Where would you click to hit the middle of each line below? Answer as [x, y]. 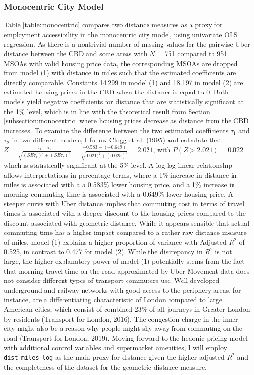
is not [223, 251]
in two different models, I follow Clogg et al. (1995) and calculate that [117, 140]
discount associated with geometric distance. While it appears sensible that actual [127, 223]
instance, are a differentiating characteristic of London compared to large [113, 299]
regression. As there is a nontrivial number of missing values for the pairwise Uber [127, 44]
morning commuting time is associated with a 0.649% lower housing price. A [118, 194]
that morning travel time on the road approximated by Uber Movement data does [127, 270]
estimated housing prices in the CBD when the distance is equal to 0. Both [116, 92]
